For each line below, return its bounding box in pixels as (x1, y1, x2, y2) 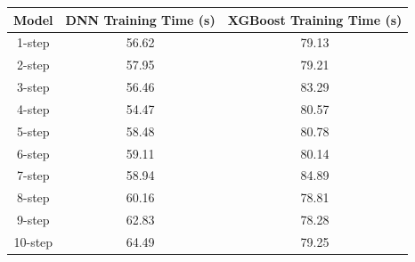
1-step (16, 33, 50, 52)
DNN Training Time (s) (65, 10, 216, 29)
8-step (16, 188, 50, 207)
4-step (16, 99, 50, 118)
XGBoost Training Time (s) (227, 10, 403, 29)
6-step (16, 143, 50, 162)
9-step (16, 210, 50, 229)
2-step (16, 55, 50, 74)
